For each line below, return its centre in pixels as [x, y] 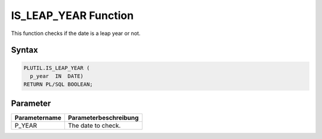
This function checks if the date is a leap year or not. [76, 33]
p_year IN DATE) [57, 76]
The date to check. [94, 125]
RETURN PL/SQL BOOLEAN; [58, 84]
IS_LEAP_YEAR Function [72, 15]
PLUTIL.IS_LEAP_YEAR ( [57, 68]
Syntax [24, 50]
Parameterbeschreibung [103, 118]
